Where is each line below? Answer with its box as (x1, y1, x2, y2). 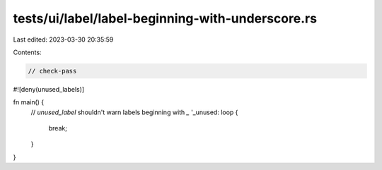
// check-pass (28, 67, 77, 75)
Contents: (13, 48, 42, 56)
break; (48, 124, 67, 133)
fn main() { (13, 98, 45, 107)
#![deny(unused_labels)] (13, 85, 85, 93)
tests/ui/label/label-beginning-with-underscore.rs (13, 11, 318, 26)
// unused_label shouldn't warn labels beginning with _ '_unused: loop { (30, 108, 238, 116)
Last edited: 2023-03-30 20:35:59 (13, 35, 114, 44)
